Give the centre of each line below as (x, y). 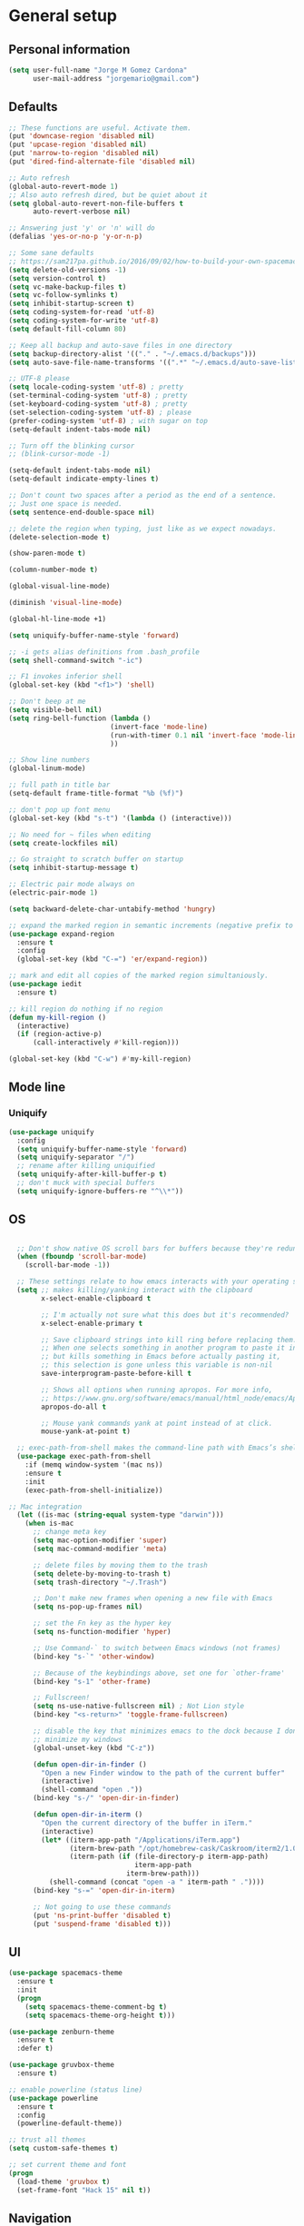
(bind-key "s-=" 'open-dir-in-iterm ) (104, 1890)
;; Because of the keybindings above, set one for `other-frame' (158, 1673)
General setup (63, 16)
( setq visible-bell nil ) (55, 710)
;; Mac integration (45, 1507)
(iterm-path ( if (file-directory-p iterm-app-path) (169, 1857)
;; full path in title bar (59, 785)
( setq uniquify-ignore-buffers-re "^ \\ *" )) (100, 1191)
